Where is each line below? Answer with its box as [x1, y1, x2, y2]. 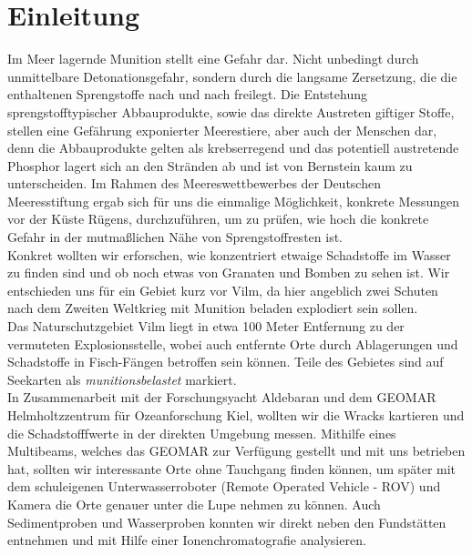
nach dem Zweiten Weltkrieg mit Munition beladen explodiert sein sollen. [7, 298, 418, 318]
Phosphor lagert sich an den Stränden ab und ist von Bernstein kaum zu [7, 156, 413, 175]
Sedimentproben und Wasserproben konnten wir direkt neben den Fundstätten [7, 512, 446, 531]
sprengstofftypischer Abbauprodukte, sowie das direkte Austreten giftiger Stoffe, [7, 102, 455, 121]
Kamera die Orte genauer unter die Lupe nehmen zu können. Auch [7, 494, 381, 513]
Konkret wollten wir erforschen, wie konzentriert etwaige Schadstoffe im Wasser [7, 245, 451, 264]
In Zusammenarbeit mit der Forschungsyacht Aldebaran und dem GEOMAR [7, 388, 436, 407]
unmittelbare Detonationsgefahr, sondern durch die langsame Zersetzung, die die [7, 66, 457, 86]
